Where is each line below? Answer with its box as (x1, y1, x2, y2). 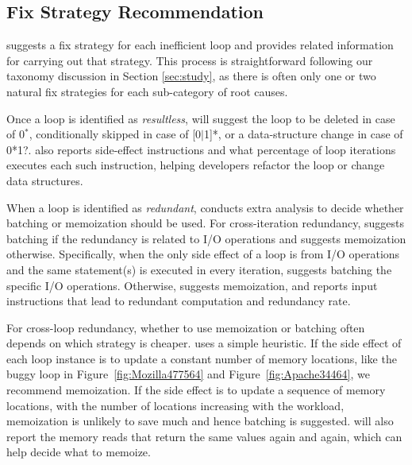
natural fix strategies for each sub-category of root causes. (6, 83, 288, 99)
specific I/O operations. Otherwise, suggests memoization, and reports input (6, 277, 378, 293)
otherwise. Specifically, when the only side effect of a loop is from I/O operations (6, 246, 400, 262)
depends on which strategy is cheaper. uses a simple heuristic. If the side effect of (6, 335, 402, 351)
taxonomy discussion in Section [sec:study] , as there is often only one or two (6, 68, 376, 84)
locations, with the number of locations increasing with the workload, (6, 397, 345, 413)
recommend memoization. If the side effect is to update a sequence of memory (6, 382, 386, 398)
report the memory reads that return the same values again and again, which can (6, 428, 402, 444)
